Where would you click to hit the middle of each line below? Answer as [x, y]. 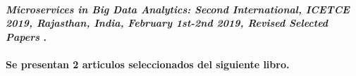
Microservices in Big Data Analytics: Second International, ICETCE [178, 9]
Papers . [26, 36]
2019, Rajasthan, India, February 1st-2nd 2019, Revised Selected [167, 23]
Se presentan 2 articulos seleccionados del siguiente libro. [148, 64]
